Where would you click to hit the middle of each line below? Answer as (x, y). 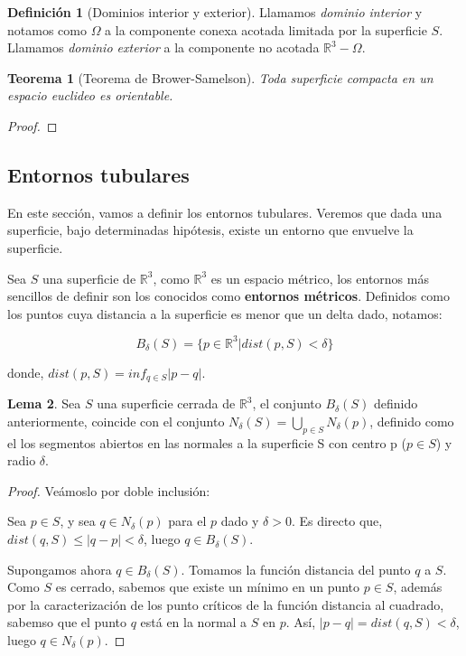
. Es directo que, (337, 521)
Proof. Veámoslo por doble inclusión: (109, 490)
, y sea (78, 521)
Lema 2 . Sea (44, 403)
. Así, (301, 622)
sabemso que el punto (67, 622)
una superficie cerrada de (166, 403)
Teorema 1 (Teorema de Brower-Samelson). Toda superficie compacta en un (220, 77)
